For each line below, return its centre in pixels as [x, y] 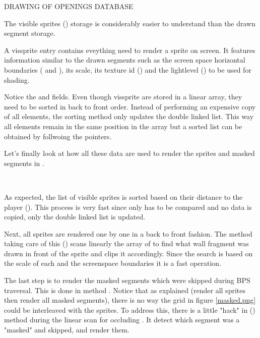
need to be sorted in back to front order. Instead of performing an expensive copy [130, 106]
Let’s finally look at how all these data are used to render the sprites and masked [129, 153]
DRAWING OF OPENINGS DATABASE [69, 6]
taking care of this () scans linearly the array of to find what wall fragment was [126, 243]
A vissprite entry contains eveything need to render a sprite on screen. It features [130, 50]
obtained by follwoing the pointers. [58, 136]
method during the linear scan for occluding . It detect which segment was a [122, 320]
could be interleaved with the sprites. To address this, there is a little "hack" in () [130, 309]
